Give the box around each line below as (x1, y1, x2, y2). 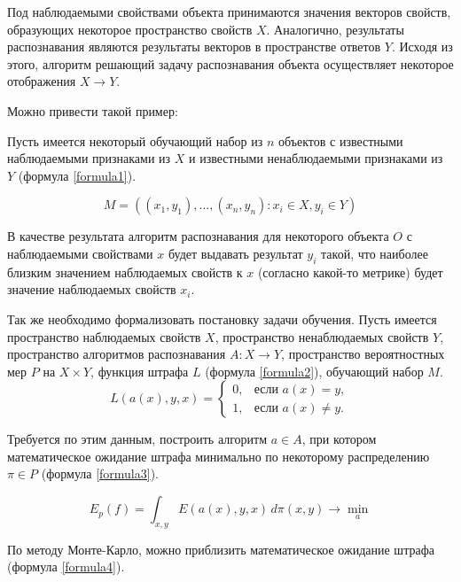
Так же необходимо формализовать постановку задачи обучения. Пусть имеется (7, 309, 437, 328)
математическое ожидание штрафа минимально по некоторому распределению (7, 446, 430, 465)
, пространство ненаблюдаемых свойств (215, 327, 429, 345)
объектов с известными (277, 131, 403, 150)
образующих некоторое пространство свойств (7, 19, 253, 38)
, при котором (301, 430, 377, 448)
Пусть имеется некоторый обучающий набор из (7, 131, 263, 150)
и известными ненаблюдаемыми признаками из (189, 149, 443, 167)
